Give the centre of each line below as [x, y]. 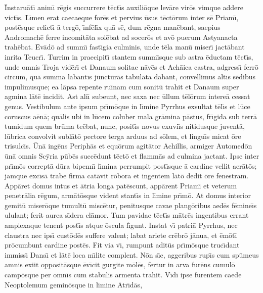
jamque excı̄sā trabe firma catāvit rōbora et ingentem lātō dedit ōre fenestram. [127, 176]
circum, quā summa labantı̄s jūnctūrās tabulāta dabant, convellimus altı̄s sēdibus [130, 77]
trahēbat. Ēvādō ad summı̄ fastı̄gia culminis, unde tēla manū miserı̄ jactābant [125, 47]
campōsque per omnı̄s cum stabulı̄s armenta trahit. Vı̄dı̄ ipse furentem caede [123, 275]
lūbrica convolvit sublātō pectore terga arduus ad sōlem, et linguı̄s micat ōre [123, 136]
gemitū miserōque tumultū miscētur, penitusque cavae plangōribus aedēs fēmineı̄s [131, 205]
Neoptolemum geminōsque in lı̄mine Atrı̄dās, [74, 284]
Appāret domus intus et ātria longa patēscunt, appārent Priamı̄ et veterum [121, 185]
